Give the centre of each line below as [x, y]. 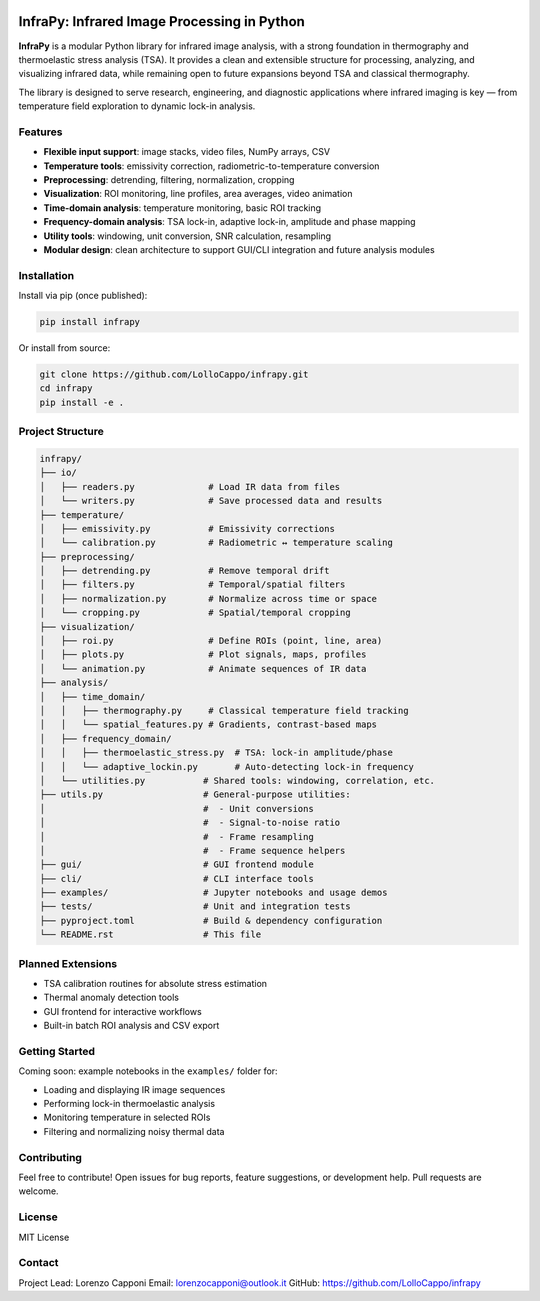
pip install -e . [82, 402]
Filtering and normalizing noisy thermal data [134, 1131]
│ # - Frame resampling [176, 836]
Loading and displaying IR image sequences [134, 1089]
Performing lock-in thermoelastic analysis [129, 1104]
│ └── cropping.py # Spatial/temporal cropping [195, 613]
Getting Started [56, 1051]
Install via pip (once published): [83, 296]
